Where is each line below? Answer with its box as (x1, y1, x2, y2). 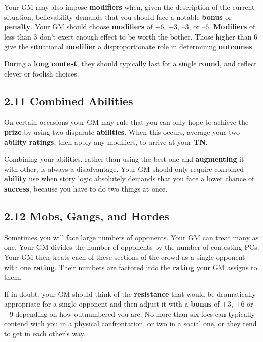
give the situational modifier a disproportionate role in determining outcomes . (4, 41, 254, 52)
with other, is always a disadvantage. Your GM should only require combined (4, 163, 244, 174)
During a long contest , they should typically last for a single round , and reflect (4, 58, 257, 68)
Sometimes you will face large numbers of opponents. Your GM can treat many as (4, 232, 259, 242)
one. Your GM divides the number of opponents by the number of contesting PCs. (4, 242, 259, 252)
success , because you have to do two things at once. (4, 183, 168, 194)
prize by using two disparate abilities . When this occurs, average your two (4, 126, 240, 137)
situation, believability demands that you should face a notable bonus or (4, 11, 232, 22)
